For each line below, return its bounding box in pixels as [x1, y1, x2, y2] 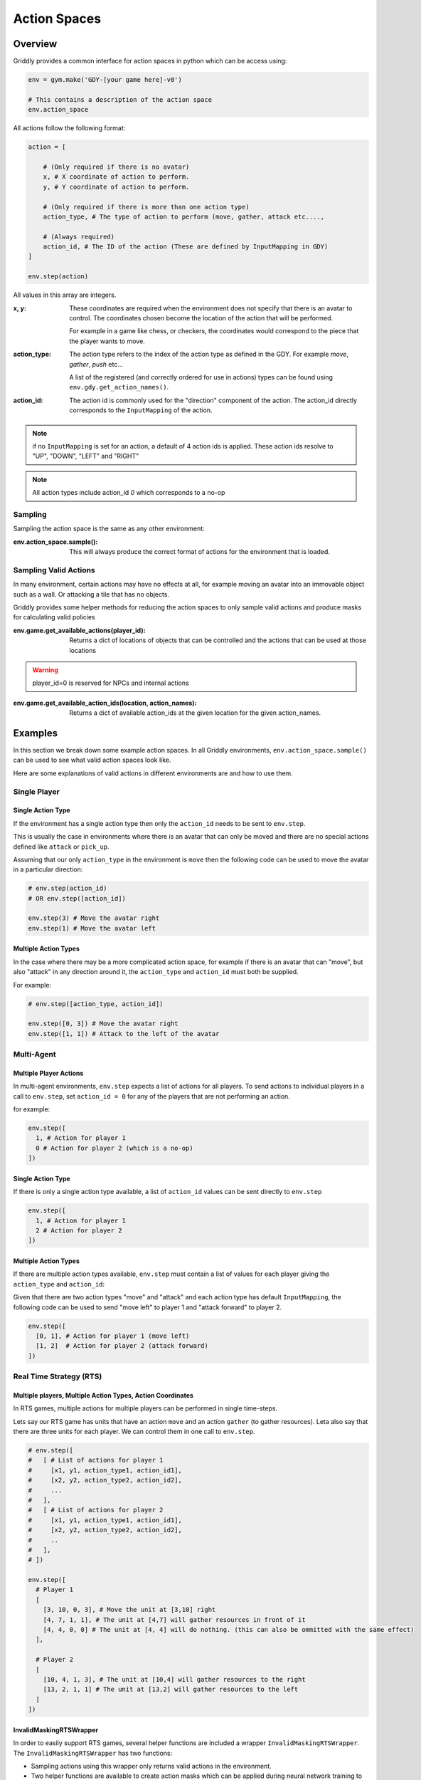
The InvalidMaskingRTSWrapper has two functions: [13, 1749, 173, 1757]
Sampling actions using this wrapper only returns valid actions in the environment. [31, 1761, 272, 1770]
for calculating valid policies [13, 613, 95, 622]
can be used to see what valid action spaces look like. [13, 755, 171, 765]
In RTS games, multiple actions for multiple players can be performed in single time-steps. [13, 1404, 277, 1413]
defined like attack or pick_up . [13, 842, 110, 851]
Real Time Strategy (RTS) [13, 1371, 102, 1381]
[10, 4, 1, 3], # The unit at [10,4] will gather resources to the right [43, 1675, 306, 1683]
